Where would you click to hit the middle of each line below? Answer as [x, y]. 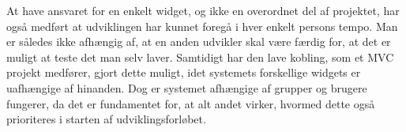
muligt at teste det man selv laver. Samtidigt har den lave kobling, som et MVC [200, 57]
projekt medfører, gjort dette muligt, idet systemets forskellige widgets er [184, 72]
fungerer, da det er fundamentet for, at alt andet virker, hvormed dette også [191, 103]
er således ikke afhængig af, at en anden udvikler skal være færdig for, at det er [199, 41]
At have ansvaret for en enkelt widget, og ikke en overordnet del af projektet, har [203, 10]
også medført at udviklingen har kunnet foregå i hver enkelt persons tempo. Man [202, 26]
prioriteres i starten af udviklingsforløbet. [106, 119]
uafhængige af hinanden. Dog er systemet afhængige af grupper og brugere [187, 87]
